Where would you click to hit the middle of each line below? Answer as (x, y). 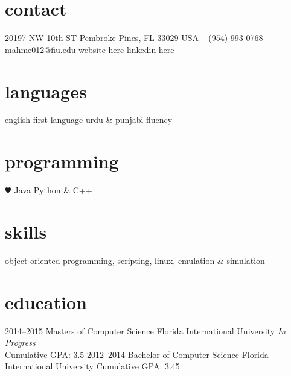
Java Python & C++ (53, 190)
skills (26, 231)
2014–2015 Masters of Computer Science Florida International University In (145, 331)
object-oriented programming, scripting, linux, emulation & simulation (135, 260)
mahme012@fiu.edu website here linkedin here (90, 49)
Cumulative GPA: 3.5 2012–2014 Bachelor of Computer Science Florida (137, 354)
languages (46, 91)
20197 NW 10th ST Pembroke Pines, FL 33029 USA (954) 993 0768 (134, 38)
